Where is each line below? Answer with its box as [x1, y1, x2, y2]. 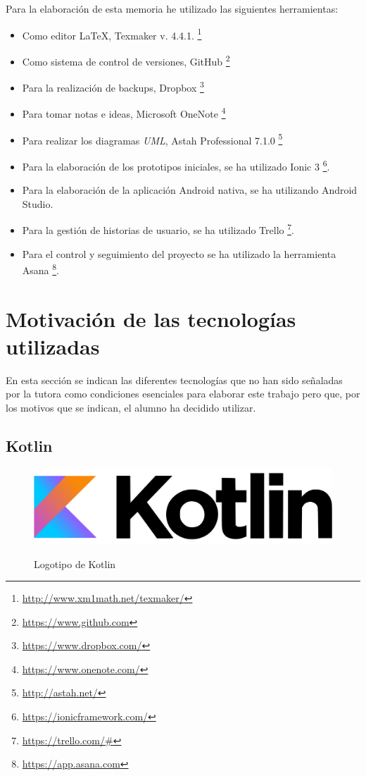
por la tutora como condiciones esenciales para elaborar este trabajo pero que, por [6, 386, 360, 401]
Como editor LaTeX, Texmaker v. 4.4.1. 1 [22, 25, 202, 42]
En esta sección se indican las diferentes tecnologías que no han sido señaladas [6, 372, 343, 387]
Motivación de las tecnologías [6, 304, 296, 333]
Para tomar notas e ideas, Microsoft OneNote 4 [22, 104, 226, 121]
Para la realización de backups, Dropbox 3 [22, 78, 204, 94]
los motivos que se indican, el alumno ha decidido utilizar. [6, 400, 256, 414]
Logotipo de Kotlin [34, 556, 116, 571]
